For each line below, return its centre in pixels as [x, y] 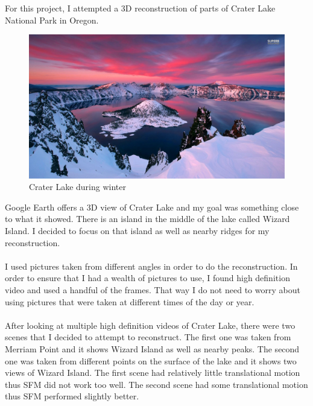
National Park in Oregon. [52, 20]
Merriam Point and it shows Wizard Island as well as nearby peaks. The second [152, 349]
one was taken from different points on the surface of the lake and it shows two [151, 360]
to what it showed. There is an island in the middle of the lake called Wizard [147, 219]
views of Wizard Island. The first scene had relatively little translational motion [153, 373]
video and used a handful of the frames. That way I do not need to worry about [153, 290]
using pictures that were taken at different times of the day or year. [130, 301]
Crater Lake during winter [77, 187]
